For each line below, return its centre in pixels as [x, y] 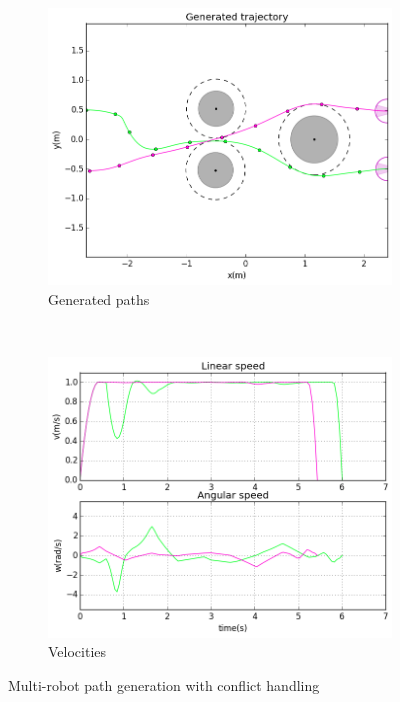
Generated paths [99, 298]
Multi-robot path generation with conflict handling [164, 684]
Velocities [77, 651]
